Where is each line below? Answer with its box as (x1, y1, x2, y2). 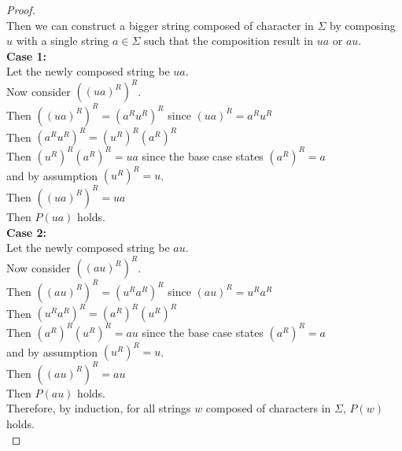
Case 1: (6, 47, 47, 64)
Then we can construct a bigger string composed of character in (6, 17, 314, 33)
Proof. (6, 2, 35, 17)
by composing (330, 17, 396, 33)
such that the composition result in (144, 32, 314, 49)
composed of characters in (205, 400, 331, 416)
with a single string (16, 32, 109, 49)
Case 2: (6, 224, 47, 240)
